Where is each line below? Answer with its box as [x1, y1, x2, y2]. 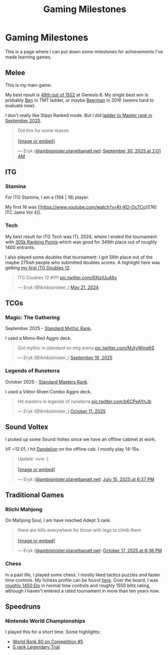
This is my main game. [5, 82, 52, 88]
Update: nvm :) [17, 455, 49, 462]
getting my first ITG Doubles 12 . [5, 265, 71, 271]
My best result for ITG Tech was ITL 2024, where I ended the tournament [5, 233, 157, 240]
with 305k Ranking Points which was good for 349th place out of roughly [5, 239, 157, 245]
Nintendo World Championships [5, 617, 86, 624]
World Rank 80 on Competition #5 [12, 639, 83, 645]
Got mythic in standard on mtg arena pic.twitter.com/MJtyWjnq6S [17, 345, 155, 351]
